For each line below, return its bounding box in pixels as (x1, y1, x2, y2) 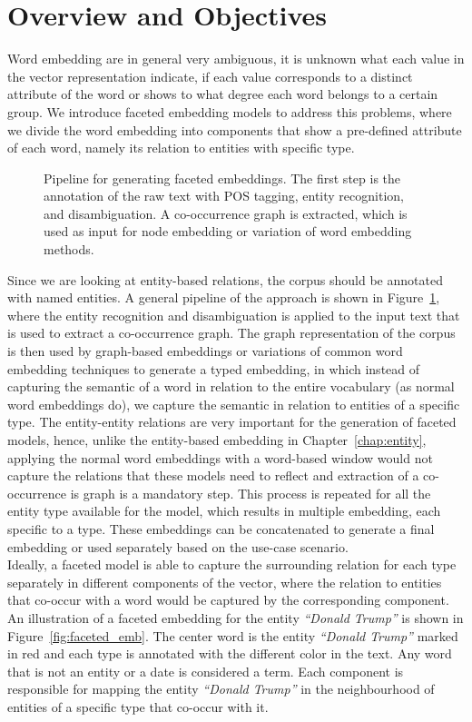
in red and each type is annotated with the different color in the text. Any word (7, 644, 452, 663)
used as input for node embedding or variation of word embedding (44, 222, 412, 241)
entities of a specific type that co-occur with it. (7, 697, 269, 716)
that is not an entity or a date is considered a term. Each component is (7, 661, 404, 680)
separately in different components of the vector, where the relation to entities (7, 572, 442, 591)
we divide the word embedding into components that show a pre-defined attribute (7, 120, 462, 139)
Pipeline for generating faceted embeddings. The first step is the (44, 168, 401, 187)
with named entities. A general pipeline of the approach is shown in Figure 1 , (7, 288, 440, 307)
